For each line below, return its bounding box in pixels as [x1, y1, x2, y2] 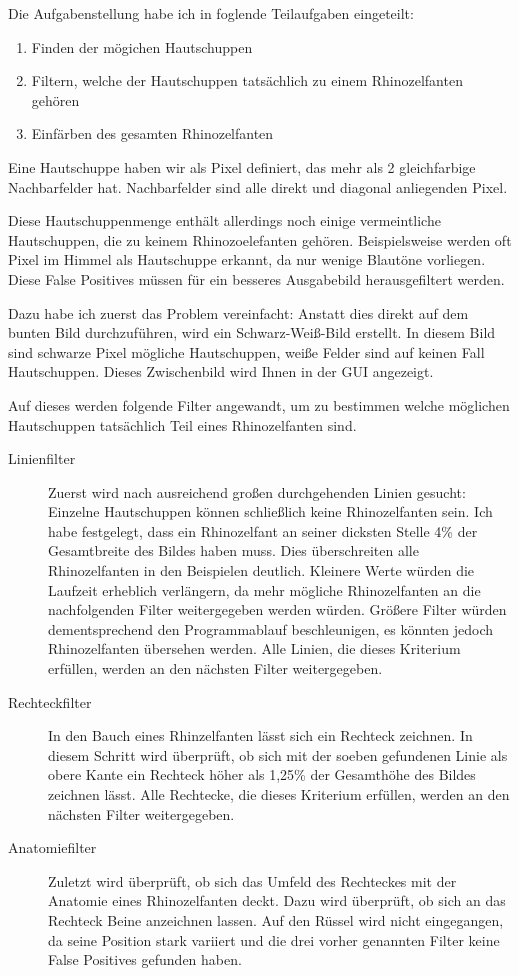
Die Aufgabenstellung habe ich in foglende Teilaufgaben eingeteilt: [8, 3, 414, 23]
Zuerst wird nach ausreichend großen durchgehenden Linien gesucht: [48, 481, 466, 502]
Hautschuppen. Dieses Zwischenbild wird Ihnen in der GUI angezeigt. [8, 361, 434, 382]
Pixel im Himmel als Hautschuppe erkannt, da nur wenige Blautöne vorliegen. [8, 249, 486, 270]
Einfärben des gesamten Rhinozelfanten [31, 123, 274, 144]
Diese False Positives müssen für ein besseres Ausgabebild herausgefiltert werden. [8, 268, 505, 289]
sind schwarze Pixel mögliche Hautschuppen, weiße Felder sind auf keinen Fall [8, 341, 485, 362]
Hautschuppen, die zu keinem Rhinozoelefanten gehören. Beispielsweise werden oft [8, 229, 512, 250]
